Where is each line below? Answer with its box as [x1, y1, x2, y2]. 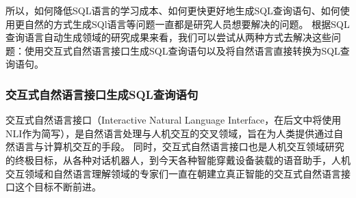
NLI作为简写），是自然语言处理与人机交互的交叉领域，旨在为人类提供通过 [5, 126, 334, 140]
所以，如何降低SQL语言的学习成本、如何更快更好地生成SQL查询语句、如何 [5, 3, 340, 17]
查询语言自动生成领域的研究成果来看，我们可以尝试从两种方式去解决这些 [5, 30, 331, 44]
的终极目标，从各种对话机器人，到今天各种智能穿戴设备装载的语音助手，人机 [5, 152, 351, 167]
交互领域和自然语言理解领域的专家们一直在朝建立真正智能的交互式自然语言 [5, 166, 341, 180]
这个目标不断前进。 [14, 180, 101, 194]
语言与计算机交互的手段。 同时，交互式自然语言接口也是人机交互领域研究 [14, 139, 344, 154]
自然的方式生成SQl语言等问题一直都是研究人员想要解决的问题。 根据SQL [24, 16, 350, 31]
